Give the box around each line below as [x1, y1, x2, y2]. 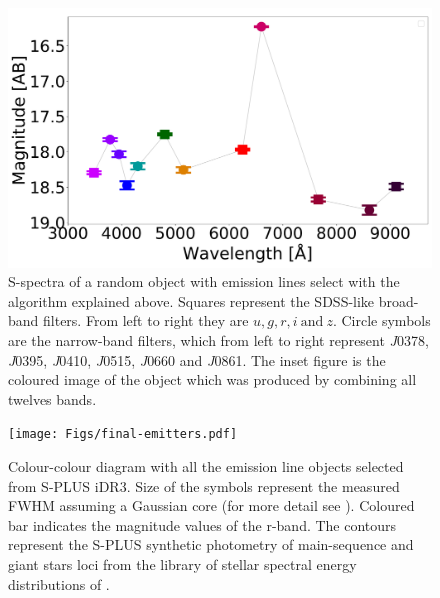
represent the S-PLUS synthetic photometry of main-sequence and [8, 534, 414, 555]
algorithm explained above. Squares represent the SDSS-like [8, 290, 375, 311]
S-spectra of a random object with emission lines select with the [8, 271, 400, 292]
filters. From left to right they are [43, 310, 249, 331]
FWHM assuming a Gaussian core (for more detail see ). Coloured [8, 495, 415, 516]
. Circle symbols [332, 310, 431, 331]
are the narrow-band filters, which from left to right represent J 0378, [8, 329, 429, 350]
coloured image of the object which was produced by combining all [8, 369, 417, 390]
